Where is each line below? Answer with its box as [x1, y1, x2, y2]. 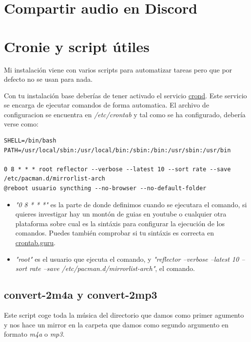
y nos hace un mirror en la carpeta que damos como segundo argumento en [4, 319, 229, 329]
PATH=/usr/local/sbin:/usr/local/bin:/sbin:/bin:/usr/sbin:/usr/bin [4, 146, 231, 154]
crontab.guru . [15, 237, 56, 247]
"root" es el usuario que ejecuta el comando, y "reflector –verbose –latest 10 [15, 253, 239, 264]
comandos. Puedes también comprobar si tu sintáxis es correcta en [15, 228, 214, 238]
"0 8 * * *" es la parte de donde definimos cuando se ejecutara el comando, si [15, 199, 247, 209]
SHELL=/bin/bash [4, 137, 57, 144]
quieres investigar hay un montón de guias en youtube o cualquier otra [15, 209, 227, 219]
